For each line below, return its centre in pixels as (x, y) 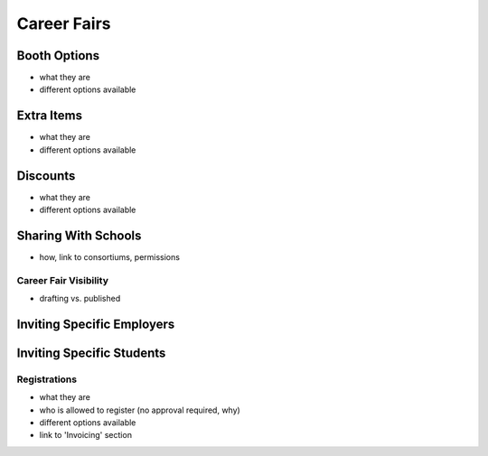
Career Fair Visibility (62, 280)
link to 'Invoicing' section (86, 435)
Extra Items (50, 116)
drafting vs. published (80, 299)
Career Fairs (64, 23)
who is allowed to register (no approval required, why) (140, 410)
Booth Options (58, 56)
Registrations (47, 379)
